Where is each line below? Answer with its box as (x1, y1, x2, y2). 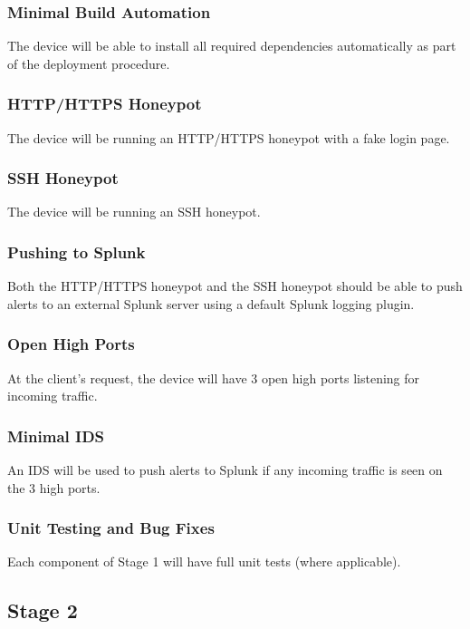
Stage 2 (7, 596, 78, 624)
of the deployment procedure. (7, 53, 170, 73)
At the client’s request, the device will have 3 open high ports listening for (7, 368, 420, 387)
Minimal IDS (7, 424, 105, 447)
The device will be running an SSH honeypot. (7, 202, 261, 221)
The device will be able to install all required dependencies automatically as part (7, 36, 456, 55)
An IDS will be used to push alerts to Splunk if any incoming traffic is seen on (7, 460, 443, 479)
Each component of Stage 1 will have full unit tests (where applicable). (7, 552, 401, 571)
